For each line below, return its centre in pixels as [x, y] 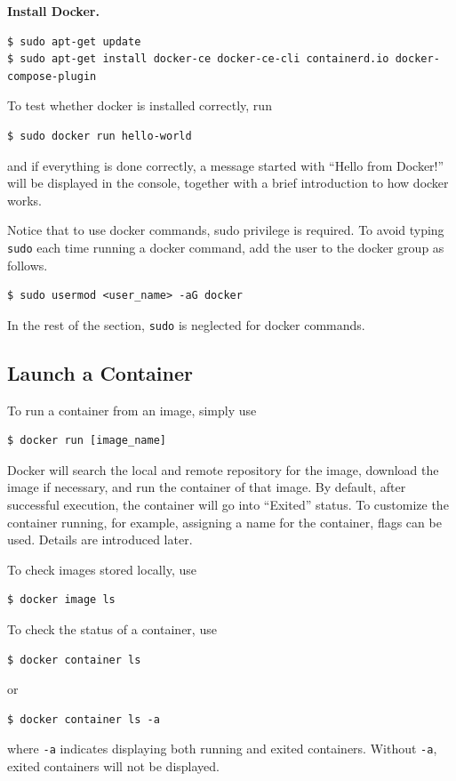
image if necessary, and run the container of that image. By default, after [207, 487]
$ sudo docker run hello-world [100, 136]
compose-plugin [52, 76]
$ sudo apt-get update [74, 41]
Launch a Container [100, 372]
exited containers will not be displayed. [113, 766]
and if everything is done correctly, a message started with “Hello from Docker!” [226, 165]
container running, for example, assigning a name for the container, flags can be [224, 522]
